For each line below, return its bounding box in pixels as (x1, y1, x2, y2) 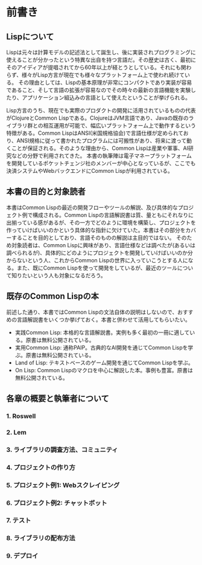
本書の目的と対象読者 (6, 187, 86, 197)
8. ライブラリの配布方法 (6, 534, 75, 543)
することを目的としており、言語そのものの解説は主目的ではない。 (11, 234, 175, 241)
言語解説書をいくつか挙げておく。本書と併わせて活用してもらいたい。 (16, 315, 191, 323)
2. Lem (6, 428, 27, 436)
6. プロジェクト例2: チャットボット (6, 499, 107, 507)
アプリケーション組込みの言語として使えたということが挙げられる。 (22, 94, 191, 101)
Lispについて (6, 31, 54, 42)
